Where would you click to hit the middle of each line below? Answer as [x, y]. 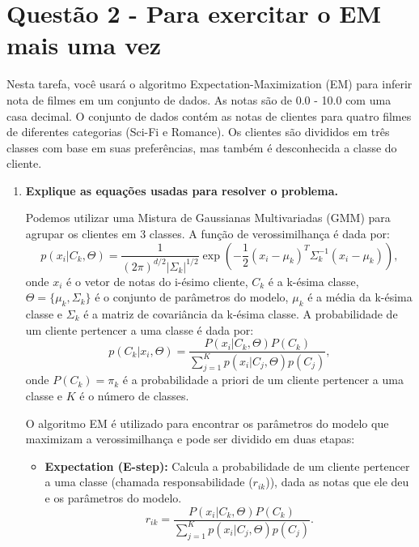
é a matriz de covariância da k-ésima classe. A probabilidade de [241, 313]
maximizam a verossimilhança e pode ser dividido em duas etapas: [190, 439]
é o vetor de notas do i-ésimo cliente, [157, 281]
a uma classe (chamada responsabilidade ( [149, 482]
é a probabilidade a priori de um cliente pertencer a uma [263, 380]
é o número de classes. [134, 395]
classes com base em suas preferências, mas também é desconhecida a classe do [202, 147]
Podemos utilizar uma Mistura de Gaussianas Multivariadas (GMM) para [208, 218]
